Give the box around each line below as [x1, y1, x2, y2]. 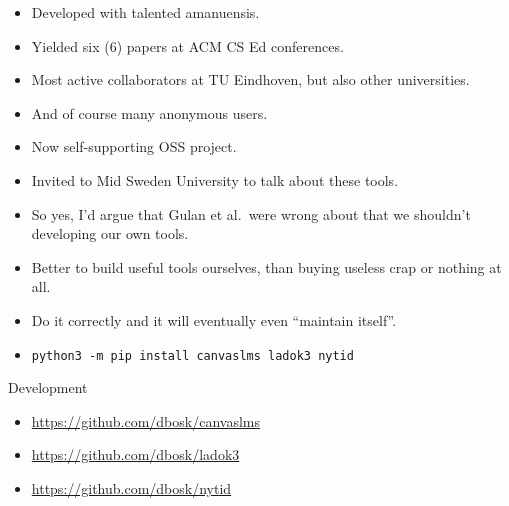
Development [8, 377, 88, 398]
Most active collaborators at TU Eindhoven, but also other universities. [31, 69, 470, 90]
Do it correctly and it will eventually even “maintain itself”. [31, 309, 397, 330]
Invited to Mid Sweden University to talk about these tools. [31, 169, 399, 190]
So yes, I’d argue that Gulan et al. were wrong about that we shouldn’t [31, 203, 471, 224]
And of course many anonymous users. [31, 102, 268, 123]
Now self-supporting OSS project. [31, 136, 237, 157]
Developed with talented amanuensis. [31, 2, 260, 22]
